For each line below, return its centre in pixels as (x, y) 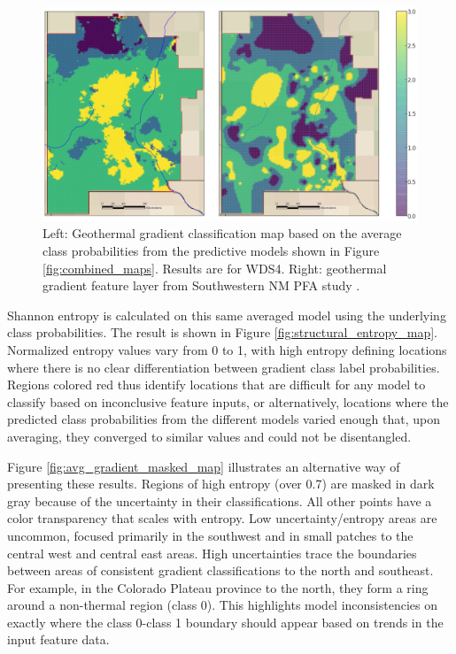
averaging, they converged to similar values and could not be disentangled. (209, 436)
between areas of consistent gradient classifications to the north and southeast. (220, 570)
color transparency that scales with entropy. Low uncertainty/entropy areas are (222, 518)
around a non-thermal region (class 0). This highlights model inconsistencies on (222, 605)
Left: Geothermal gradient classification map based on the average (222, 233)
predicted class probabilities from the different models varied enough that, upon (224, 419)
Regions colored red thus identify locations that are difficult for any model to (216, 385)
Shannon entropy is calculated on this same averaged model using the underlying (227, 315)
